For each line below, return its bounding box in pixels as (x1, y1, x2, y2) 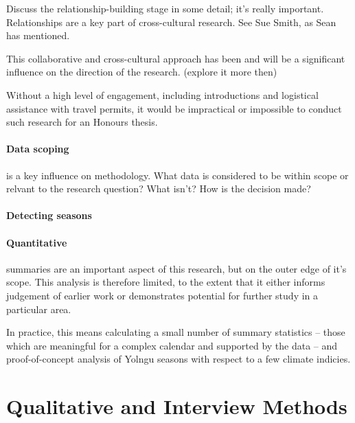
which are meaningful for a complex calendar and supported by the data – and (6, 338, 338, 352)
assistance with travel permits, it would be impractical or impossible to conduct (6, 101, 342, 115)
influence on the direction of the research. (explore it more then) (6, 65, 277, 79)
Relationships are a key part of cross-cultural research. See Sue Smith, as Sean (6, 14, 336, 29)
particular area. (6, 301, 71, 316)
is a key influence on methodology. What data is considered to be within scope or (6, 168, 349, 182)
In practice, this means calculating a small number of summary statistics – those (6, 325, 345, 339)
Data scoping (6, 141, 69, 156)
